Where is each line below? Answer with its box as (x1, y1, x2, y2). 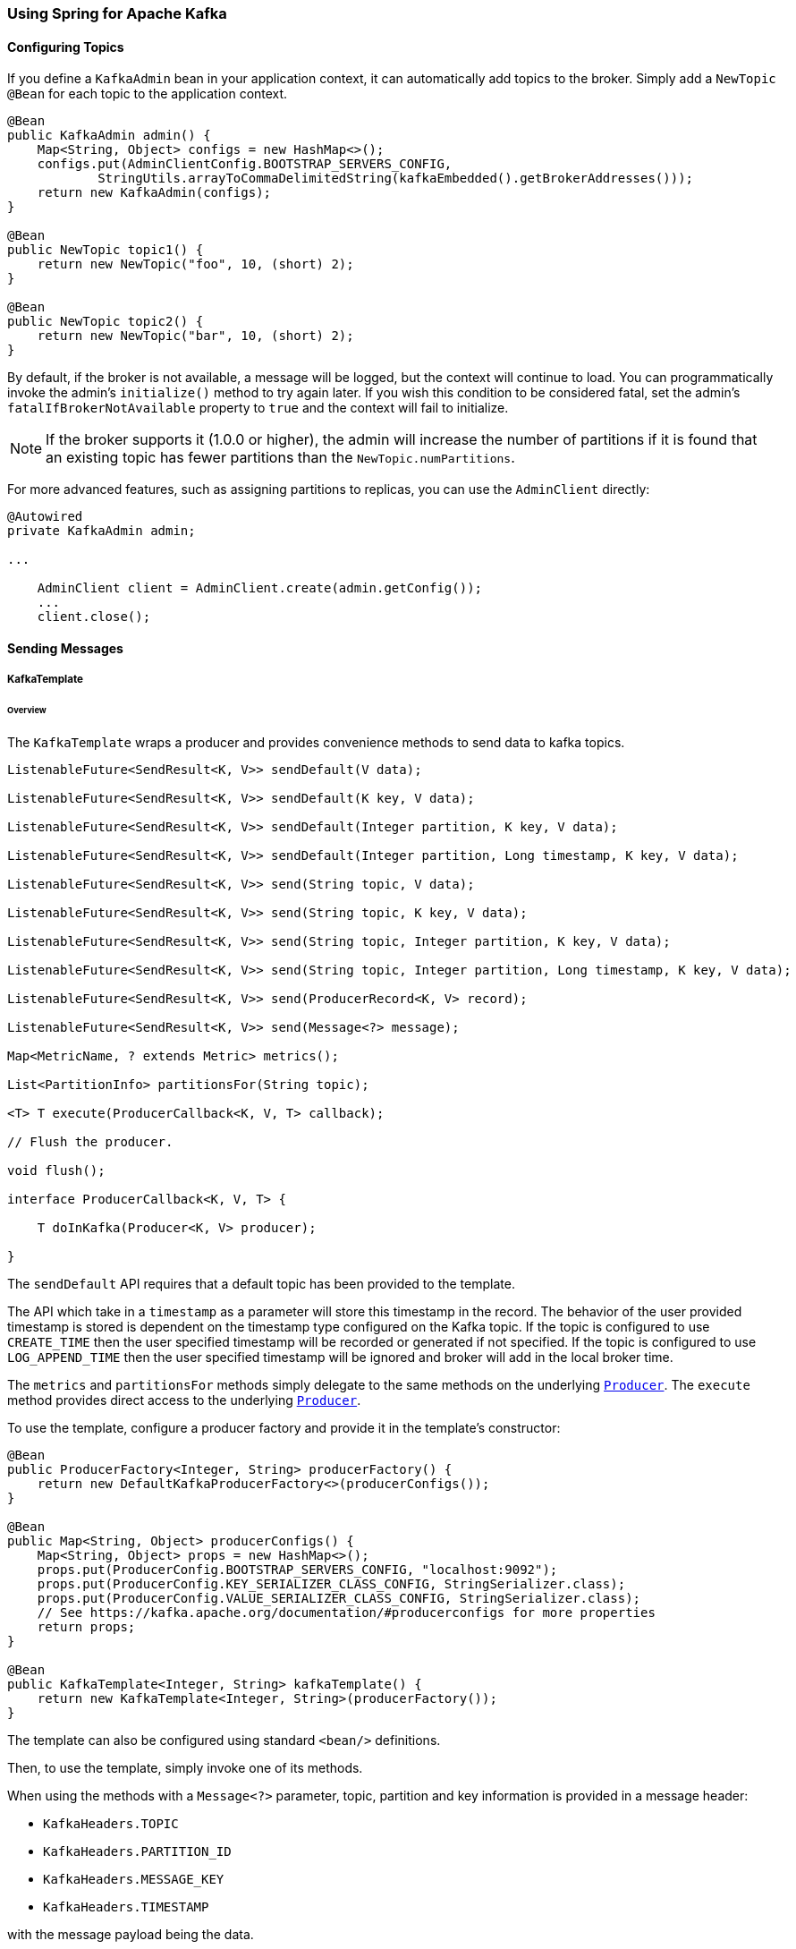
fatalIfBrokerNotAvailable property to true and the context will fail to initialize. (7, 400, 509, 416)
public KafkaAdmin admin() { (7, 128, 211, 143)
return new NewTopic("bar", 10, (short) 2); (37, 328, 354, 344)
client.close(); (37, 609, 151, 625)
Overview (7, 705, 47, 716)
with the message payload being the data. (7, 1926, 254, 1942)
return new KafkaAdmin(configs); (37, 185, 272, 200)
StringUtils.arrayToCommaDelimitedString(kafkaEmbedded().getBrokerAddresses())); (97, 171, 694, 186)
